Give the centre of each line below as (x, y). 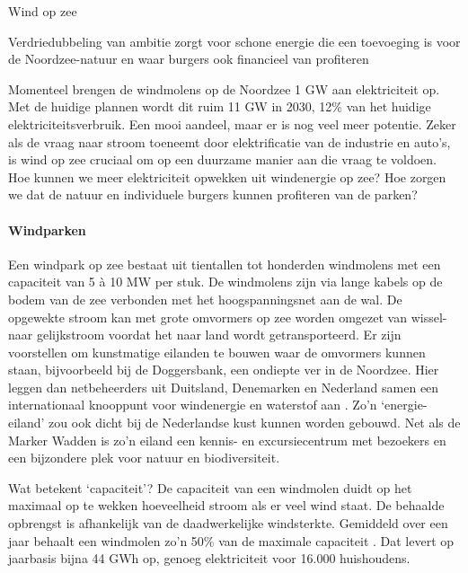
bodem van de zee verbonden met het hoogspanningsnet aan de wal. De (205, 299)
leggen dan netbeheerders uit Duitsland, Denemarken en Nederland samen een (224, 387)
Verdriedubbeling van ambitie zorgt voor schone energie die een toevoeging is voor (234, 41)
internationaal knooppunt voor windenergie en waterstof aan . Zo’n (193, 405)
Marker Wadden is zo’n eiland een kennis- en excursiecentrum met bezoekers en (227, 440)
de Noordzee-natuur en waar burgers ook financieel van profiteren (189, 59)
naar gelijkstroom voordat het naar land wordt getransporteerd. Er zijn (205, 335)
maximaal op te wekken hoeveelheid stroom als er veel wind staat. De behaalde (226, 505)
